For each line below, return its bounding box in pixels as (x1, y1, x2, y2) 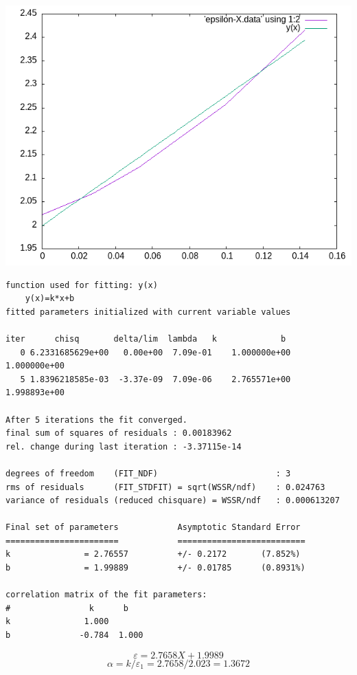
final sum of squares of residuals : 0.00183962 (5, 428, 232, 439)
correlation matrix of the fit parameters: (5, 590, 207, 600)
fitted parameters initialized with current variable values (5, 307, 291, 317)
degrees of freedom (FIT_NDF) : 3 (5, 468, 291, 478)
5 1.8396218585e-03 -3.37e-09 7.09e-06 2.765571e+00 (20, 374, 291, 384)
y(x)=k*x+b (25, 294, 75, 304)
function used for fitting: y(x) (5, 280, 158, 290)
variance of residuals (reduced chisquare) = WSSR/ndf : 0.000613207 (5, 496, 340, 506)
